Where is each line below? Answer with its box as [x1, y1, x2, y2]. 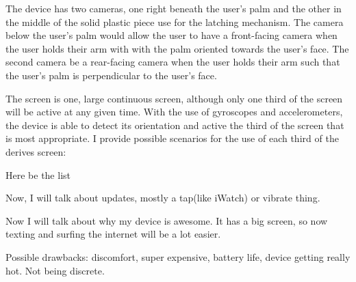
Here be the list [5, 167, 71, 182]
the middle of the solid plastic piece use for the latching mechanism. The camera [5, 14, 344, 29]
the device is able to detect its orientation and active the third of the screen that [5, 117, 344, 132]
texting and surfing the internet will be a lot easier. [5, 227, 221, 241]
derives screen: [5, 144, 66, 158]
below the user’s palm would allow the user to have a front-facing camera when [5, 28, 338, 42]
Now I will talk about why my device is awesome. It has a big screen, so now [5, 213, 328, 227]
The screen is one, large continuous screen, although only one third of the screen [5, 91, 343, 105]
